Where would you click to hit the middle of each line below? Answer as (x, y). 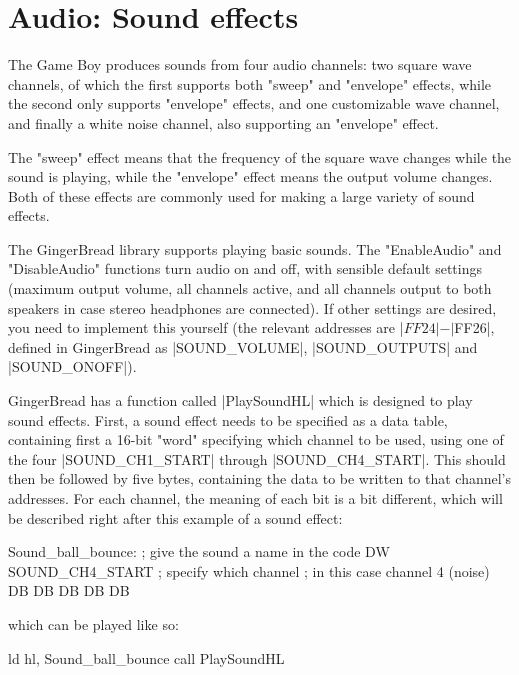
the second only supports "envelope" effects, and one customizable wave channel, (254, 103)
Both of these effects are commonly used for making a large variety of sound (241, 195)
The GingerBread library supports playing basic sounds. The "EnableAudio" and (255, 248)
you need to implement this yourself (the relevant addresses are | (206, 327)
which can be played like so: (93, 623)
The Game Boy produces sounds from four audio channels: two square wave (240, 64)
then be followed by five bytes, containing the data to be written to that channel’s (260, 478)
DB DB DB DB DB (69, 590)
